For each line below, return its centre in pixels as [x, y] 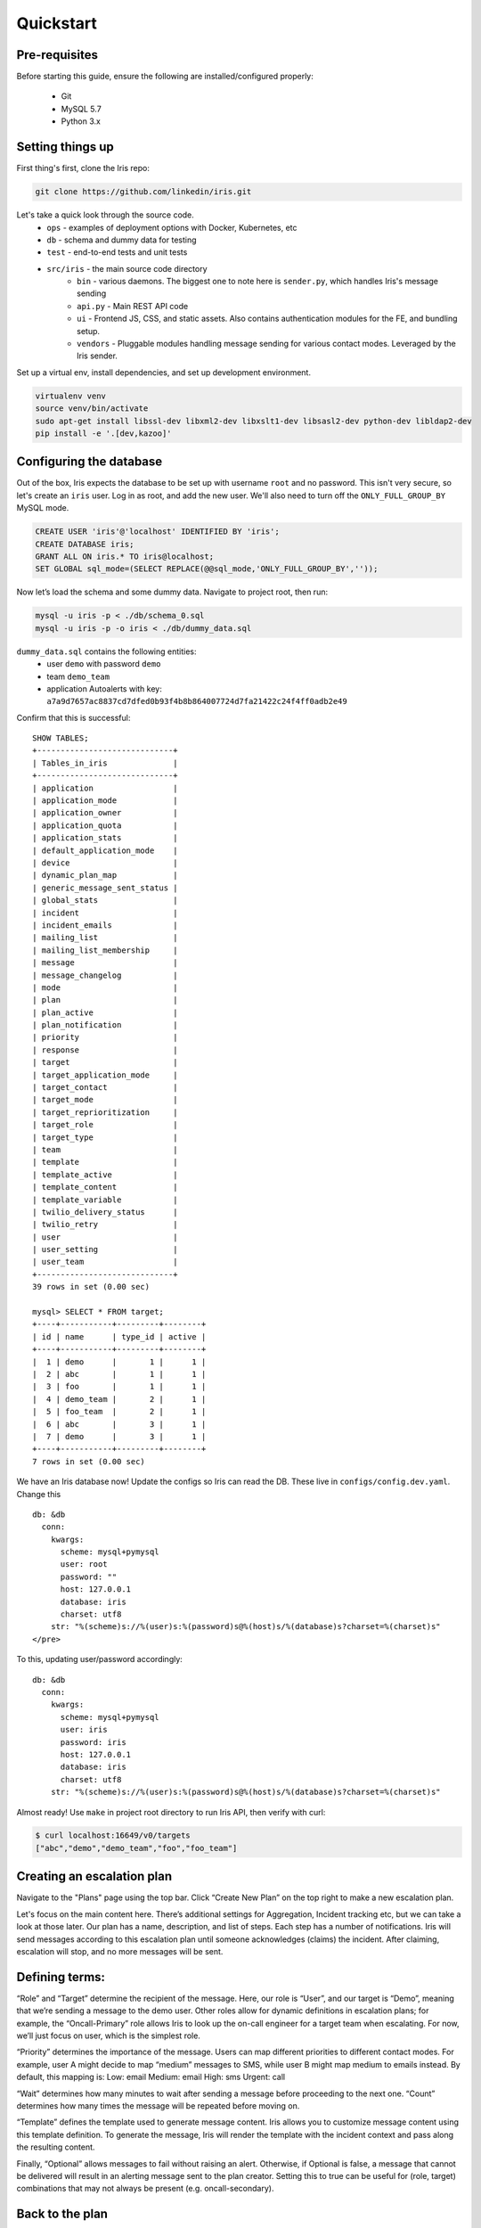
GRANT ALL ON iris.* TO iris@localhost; [124, 557]
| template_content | [105, 1187]
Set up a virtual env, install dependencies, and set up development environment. [164, 372]
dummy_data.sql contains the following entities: [106, 651]
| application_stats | [105, 838]
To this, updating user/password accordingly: [99, 1659]
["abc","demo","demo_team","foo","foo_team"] [136, 1848]
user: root [84, 1565]
